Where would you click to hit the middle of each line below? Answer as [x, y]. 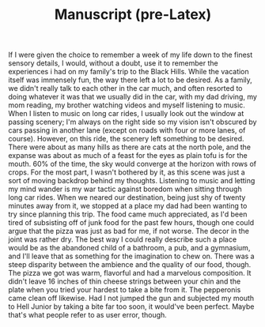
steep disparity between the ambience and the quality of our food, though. [130, 265]
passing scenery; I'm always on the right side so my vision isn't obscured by [132, 122]
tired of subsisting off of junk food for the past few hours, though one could [131, 223]
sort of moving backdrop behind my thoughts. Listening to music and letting [132, 181]
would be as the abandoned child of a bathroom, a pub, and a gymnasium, [129, 248]
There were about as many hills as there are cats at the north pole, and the [130, 147]
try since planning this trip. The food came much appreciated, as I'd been [128, 214]
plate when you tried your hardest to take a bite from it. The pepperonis [125, 290]
